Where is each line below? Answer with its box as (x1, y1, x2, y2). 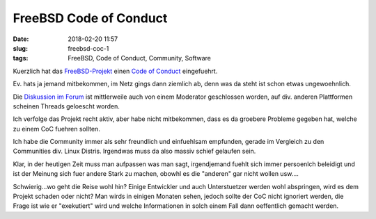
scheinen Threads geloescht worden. (13, 102, 120, 111)
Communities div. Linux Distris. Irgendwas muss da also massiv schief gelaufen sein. (13, 147, 256, 156)
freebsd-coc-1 (68, 44, 109, 52)
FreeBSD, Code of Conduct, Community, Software (68, 54, 212, 63)
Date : (13, 35, 29, 43)
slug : (13, 44, 28, 52)
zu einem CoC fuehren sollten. (13, 124, 100, 133)
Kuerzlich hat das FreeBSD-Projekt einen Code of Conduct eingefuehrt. (13, 67, 218, 75)
